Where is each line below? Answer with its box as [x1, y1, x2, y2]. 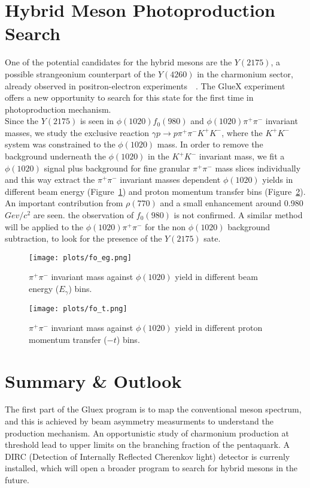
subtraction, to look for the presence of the [5, 232, 162, 245]
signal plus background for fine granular [44, 161, 190, 174]
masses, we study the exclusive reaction [5, 126, 150, 138]
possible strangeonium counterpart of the [5, 67, 156, 80]
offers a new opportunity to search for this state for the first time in [5, 91, 254, 104]
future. [5, 474, 29, 486]
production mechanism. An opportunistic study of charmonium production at [5, 426, 289, 439]
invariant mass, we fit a [199, 150, 285, 162]
